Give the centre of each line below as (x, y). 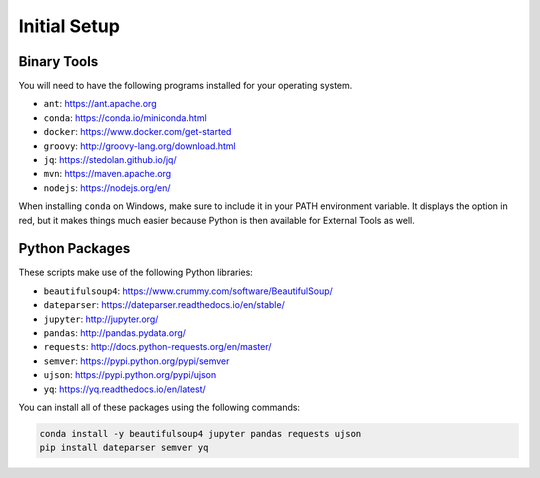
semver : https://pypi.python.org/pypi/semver (136, 361)
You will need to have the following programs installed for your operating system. (185, 86)
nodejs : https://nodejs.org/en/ (107, 187)
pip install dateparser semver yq (124, 448)
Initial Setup (69, 26)
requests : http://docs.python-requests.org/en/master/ (157, 347)
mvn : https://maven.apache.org (107, 174)
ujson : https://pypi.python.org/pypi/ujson (130, 375)
